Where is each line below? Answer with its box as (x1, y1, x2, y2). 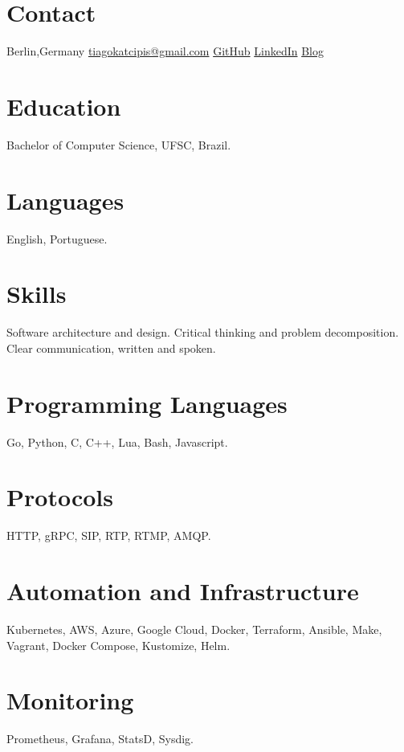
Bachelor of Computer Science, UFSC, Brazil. (6, 136, 231, 153)
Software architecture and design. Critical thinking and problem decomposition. (6, 324, 399, 341)
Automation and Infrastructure (6, 574, 359, 607)
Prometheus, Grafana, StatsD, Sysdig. (6, 730, 194, 747)
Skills (6, 277, 67, 310)
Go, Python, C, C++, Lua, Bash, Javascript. (6, 433, 228, 450)
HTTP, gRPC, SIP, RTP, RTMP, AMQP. (6, 527, 211, 544)
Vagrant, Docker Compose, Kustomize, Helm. (6, 636, 231, 653)
